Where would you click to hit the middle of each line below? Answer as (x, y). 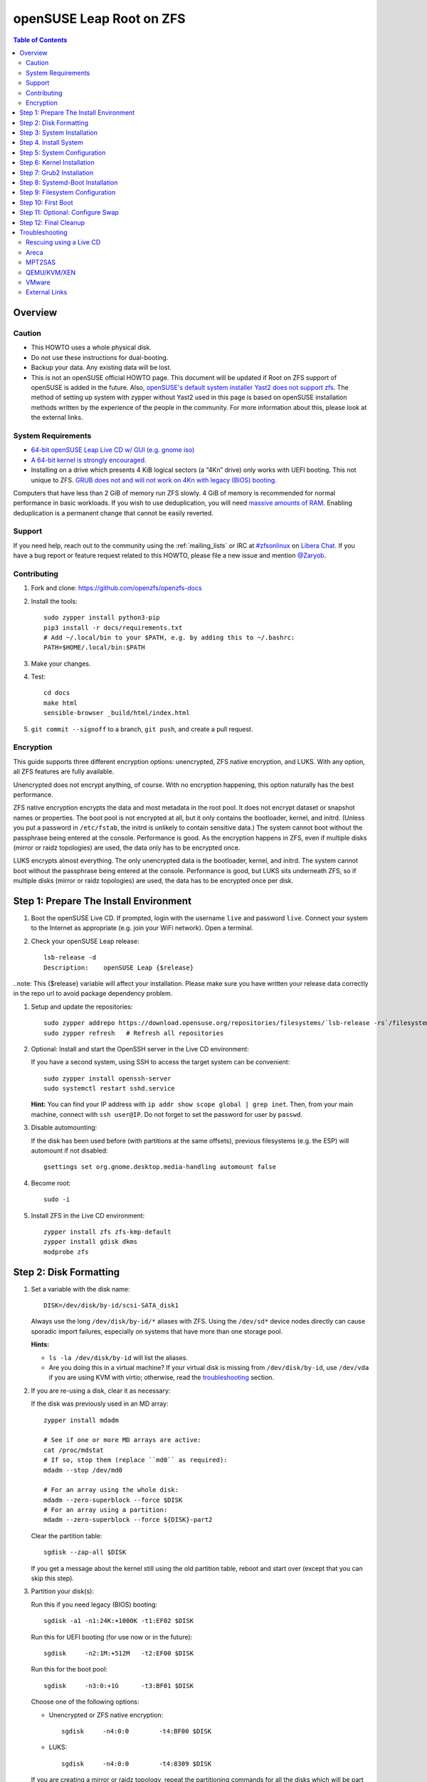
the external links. (57, 418)
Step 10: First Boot (46, 202)
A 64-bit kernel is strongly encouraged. (89, 460)
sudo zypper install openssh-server (107, 1078)
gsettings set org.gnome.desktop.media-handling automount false (160, 1167)
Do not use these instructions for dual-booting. (100, 357)
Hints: (40, 1344)
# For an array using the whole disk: (111, 1490)
